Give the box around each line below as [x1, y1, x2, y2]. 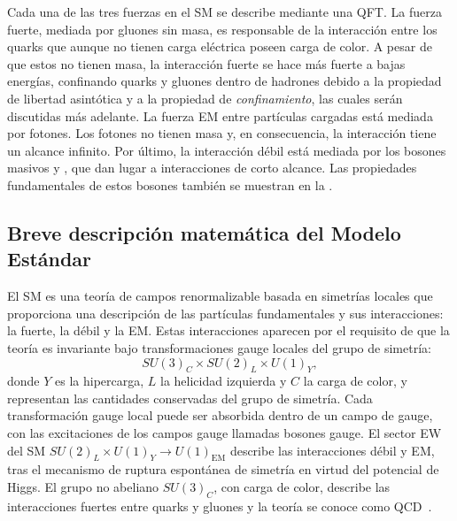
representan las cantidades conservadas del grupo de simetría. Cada [7, 388, 373, 407]
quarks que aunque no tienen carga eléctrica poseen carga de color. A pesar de [7, 37, 432, 56]
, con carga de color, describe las [213, 478, 391, 496]
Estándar [7, 245, 92, 272]
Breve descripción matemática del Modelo [7, 218, 401, 246]
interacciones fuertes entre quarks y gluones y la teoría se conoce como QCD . [7, 496, 432, 515]
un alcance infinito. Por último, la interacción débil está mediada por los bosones [7, 141, 446, 159]
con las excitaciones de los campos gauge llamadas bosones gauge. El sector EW [7, 424, 442, 442]
